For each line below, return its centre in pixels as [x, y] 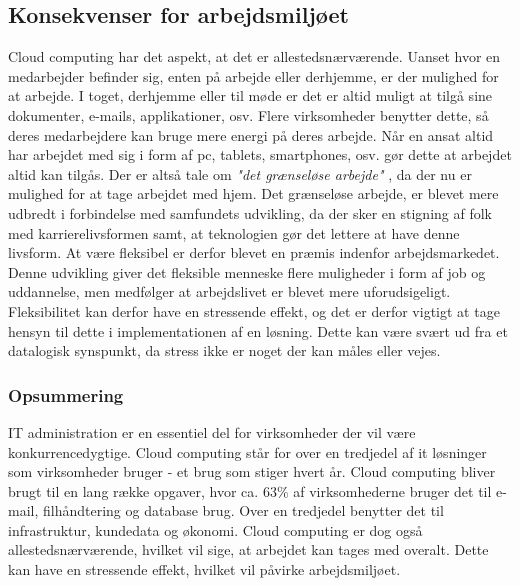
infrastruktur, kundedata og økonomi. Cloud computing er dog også [215, 529]
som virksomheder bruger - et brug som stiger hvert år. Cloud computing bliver [252, 471]
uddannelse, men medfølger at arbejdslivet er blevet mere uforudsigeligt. [229, 291]
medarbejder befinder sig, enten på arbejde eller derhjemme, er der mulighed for [253, 75]
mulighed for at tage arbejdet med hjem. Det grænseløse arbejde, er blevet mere [253, 193]
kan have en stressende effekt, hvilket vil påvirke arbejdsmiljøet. [204, 569]
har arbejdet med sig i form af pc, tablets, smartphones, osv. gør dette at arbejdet [260, 154]
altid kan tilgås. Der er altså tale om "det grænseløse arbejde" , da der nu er [240, 173]
